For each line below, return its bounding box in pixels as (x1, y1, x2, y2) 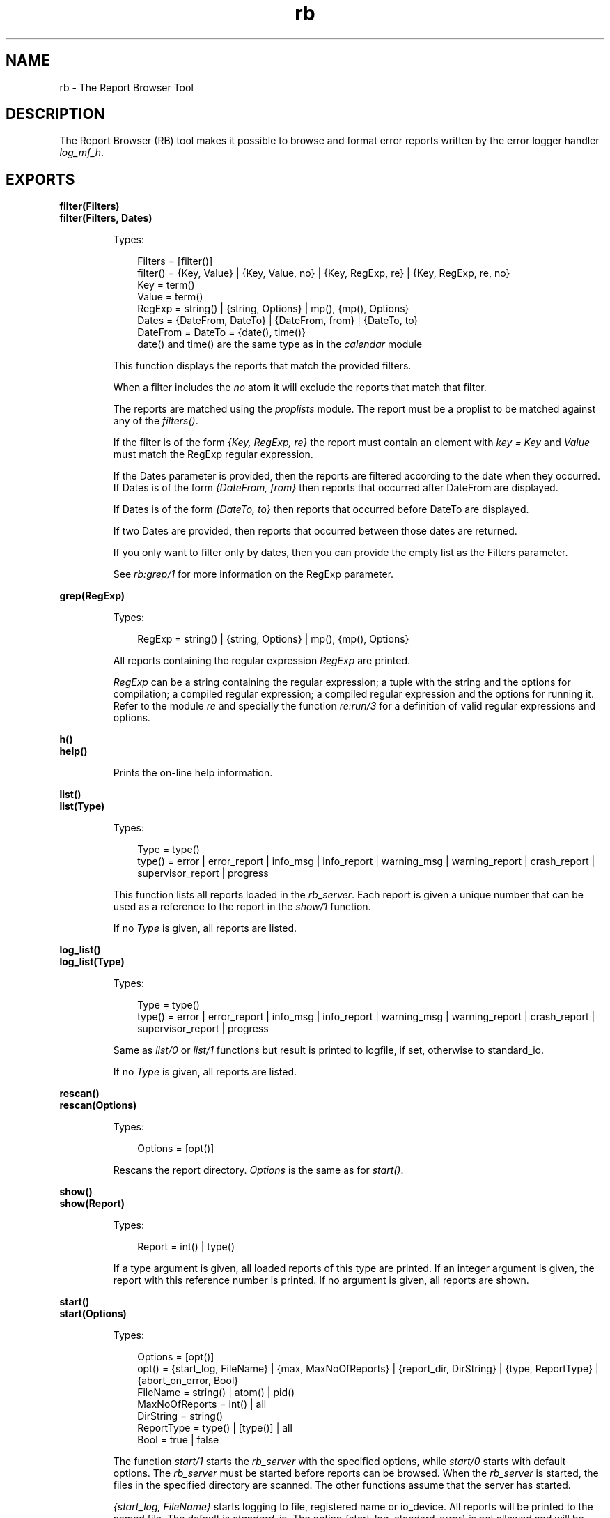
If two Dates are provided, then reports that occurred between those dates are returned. (113, 525, 517, 537)
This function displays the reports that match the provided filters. (113, 360, 412, 372)
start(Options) (59, 1308, 127, 1320)
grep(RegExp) (59, 590, 125, 602)
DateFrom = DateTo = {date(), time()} (137, 326, 306, 339)
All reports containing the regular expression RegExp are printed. (113, 654, 411, 667)
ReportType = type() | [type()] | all (137, 1422, 292, 1434)
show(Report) (59, 1197, 125, 1210)
